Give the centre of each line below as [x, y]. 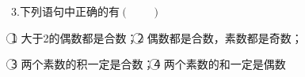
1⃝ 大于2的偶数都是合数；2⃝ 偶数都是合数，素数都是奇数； [157, 37]
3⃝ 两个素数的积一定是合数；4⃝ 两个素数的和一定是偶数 [149, 64]
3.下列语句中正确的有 [65, 11]
